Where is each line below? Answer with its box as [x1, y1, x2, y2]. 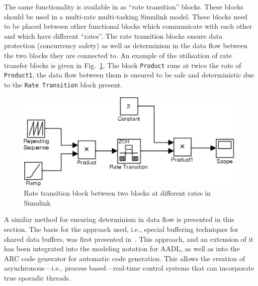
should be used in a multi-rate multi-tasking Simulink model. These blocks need [4, 11, 248, 21]
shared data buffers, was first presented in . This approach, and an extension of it [4, 233, 254, 244]
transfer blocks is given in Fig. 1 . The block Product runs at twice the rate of [4, 60, 241, 70]
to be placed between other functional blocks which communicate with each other [4, 21, 253, 31]
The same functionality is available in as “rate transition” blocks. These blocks [4, 1, 244, 11]
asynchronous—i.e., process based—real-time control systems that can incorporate [4, 263, 255, 273]
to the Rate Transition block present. [4, 79, 123, 89]
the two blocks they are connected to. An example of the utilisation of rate [4, 50, 232, 60]
